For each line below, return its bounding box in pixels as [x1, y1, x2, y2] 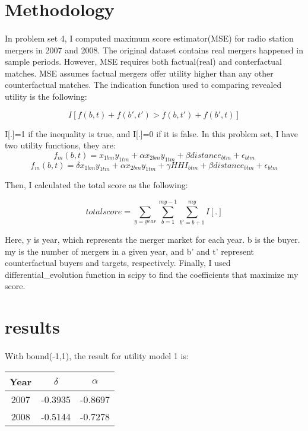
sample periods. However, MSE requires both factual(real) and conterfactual [5, 55, 282, 68]
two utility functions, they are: [5, 139, 116, 151]
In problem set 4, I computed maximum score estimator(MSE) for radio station [5, 31, 294, 44]
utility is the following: [5, 90, 87, 102]
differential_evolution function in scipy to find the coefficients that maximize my [5, 268, 299, 280]
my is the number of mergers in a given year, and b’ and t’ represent [5, 245, 255, 257]
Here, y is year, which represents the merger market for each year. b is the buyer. [5, 233, 300, 246]
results [5, 315, 60, 339]
